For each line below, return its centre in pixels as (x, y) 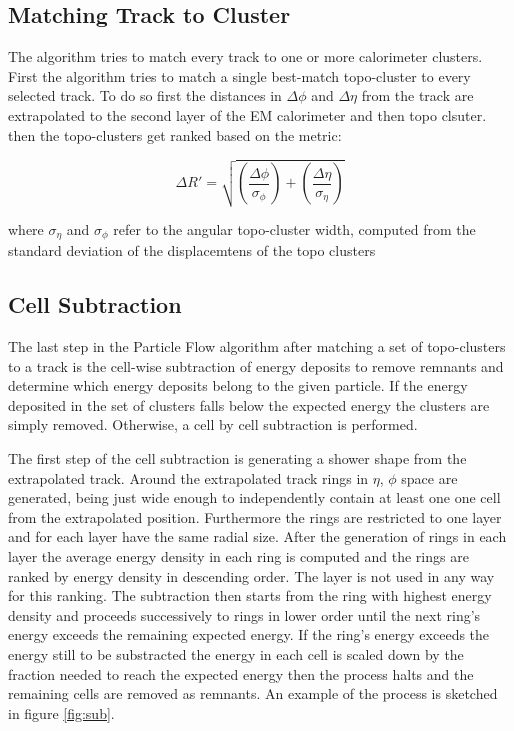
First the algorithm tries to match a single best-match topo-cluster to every (239, 75)
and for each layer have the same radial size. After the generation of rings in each (257, 536)
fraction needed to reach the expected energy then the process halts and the (241, 673)
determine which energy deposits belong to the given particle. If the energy (238, 385)
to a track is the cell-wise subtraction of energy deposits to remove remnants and (256, 365)
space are (429, 477)
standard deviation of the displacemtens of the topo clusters (192, 250)
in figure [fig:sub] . (61, 712)
